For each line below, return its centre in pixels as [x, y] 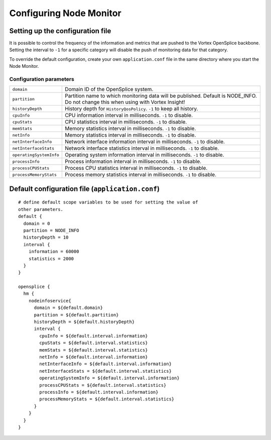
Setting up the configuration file [60, 31]
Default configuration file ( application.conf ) [85, 189]
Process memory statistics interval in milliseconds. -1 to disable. [141, 175]
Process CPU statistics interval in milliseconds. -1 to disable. [136, 168]
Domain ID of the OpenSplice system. [109, 89]
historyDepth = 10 [46, 238]
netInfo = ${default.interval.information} [94, 357]
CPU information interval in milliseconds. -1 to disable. [129, 116]
